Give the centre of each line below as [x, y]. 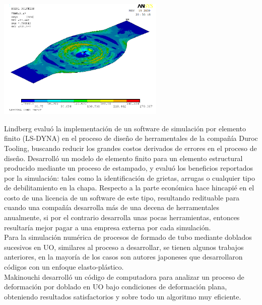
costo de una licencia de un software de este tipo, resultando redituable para [122, 197]
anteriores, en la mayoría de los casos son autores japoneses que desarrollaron [123, 257]
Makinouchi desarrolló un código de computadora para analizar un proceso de [124, 276]
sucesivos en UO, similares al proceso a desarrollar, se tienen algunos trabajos [124, 247]
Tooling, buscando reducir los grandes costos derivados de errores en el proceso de [130, 148]
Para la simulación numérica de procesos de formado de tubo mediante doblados [128, 237]
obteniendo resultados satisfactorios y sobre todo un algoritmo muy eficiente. [123, 296]
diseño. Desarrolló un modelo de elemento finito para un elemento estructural [123, 158]
